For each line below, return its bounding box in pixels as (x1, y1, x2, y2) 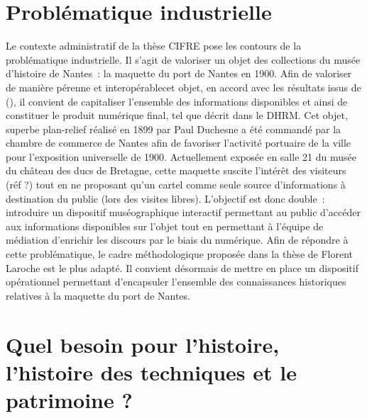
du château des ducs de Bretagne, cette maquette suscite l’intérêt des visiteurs (6, 163, 346, 178)
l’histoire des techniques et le (6, 357, 297, 386)
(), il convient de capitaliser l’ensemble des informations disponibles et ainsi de (6, 94, 348, 108)
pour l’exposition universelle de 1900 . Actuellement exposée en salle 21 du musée (6, 149, 356, 164)
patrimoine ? (6, 385, 133, 414)
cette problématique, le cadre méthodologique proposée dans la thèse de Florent (6, 247, 354, 261)
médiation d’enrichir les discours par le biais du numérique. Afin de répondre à (6, 232, 349, 247)
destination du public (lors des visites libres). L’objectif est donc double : (6, 191, 325, 205)
